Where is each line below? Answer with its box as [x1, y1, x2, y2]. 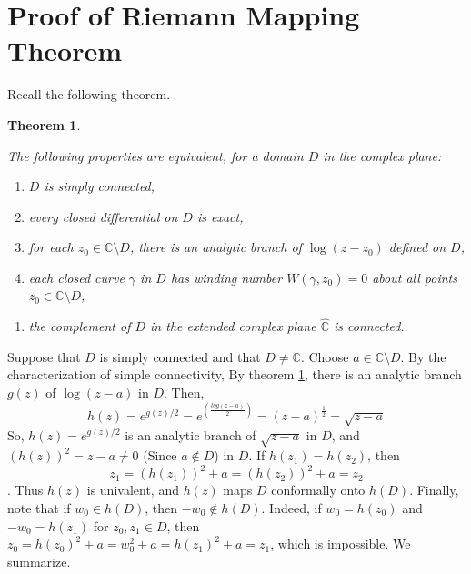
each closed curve [28, 267, 125, 287]
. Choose [300, 347, 349, 366]
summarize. [7, 551, 71, 570]
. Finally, [409, 480, 459, 499]
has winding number [170, 267, 283, 287]
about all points [372, 267, 457, 287]
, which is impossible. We [270, 534, 411, 553]
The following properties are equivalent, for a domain [7, 146, 304, 165]
